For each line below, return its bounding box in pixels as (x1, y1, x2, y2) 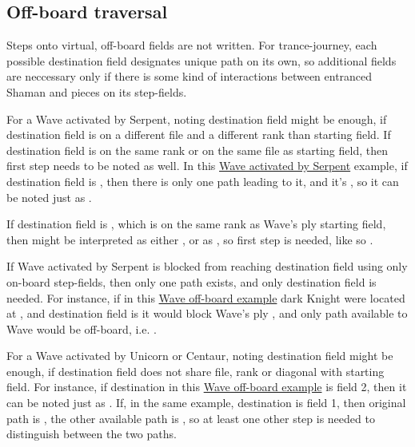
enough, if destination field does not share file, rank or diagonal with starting (6, 362, 385, 379)
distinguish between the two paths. (6, 425, 177, 442)
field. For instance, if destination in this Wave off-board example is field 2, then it (6, 378, 407, 395)
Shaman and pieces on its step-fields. (6, 83, 187, 100)
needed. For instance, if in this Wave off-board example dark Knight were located (6, 289, 405, 306)
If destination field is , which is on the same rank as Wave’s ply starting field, (6, 216, 386, 232)
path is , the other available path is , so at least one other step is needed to (6, 409, 375, 426)
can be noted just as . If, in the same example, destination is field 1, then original (6, 394, 406, 411)
